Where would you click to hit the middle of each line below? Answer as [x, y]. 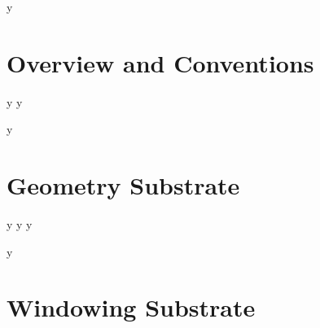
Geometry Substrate [123, 185]
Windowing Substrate [131, 307]
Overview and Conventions [160, 62]
